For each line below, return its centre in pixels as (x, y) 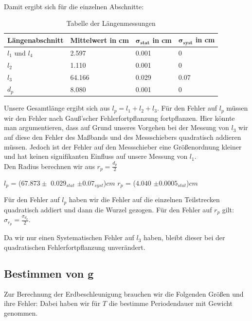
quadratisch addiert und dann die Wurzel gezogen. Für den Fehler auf (108, 209)
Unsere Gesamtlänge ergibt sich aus (57, 108)
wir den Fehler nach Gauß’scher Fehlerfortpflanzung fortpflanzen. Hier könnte (119, 118)
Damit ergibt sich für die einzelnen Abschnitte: (74, 6)
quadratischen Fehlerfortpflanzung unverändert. (75, 247)
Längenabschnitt (36, 40)
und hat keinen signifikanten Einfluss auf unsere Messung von (96, 156)
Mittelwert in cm (99, 40)
